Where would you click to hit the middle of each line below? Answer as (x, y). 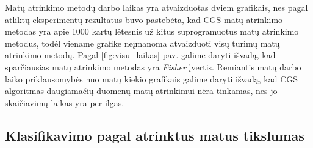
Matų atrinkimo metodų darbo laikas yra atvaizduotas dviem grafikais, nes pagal (156, 7)
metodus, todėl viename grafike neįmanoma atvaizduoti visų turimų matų (142, 43)
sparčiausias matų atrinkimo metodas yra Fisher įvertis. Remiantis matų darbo (153, 66)
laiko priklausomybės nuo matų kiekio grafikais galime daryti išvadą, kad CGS (152, 79)
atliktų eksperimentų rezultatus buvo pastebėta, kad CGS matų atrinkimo (144, 19)
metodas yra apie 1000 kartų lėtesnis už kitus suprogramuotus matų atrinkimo (152, 31)
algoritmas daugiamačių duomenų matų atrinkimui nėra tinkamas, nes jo (141, 91)
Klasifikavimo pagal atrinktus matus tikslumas (155, 135)
